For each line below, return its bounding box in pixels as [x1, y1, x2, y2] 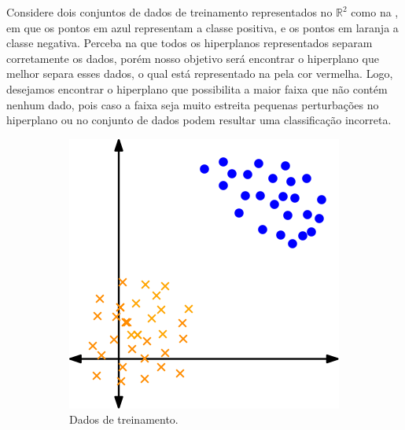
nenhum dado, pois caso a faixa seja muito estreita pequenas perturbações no [6, 96, 379, 112]
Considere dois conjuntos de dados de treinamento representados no [6, 4, 333, 20]
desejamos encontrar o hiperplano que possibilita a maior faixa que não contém [6, 80, 388, 97]
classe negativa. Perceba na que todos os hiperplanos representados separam [6, 35, 373, 51]
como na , [351, 4, 399, 20]
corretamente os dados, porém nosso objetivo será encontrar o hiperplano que [6, 50, 379, 66]
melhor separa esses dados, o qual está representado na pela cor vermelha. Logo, [6, 65, 393, 82]
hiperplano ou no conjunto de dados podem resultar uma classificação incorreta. [6, 112, 392, 128]
